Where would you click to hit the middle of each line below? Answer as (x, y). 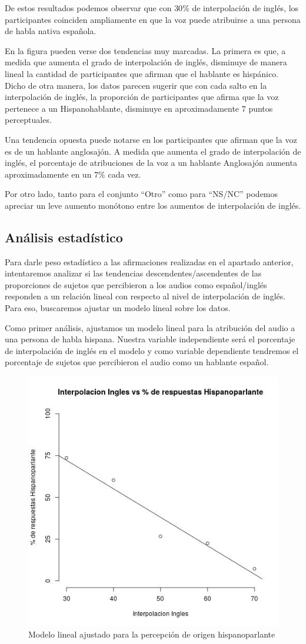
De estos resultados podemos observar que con (88, 8)
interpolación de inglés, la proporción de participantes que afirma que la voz (142, 97)
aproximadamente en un (48, 174)
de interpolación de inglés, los (245, 8)
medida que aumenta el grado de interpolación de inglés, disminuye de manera (146, 62)
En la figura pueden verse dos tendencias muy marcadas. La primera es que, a (145, 50)
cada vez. (124, 174)
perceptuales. (28, 120)
